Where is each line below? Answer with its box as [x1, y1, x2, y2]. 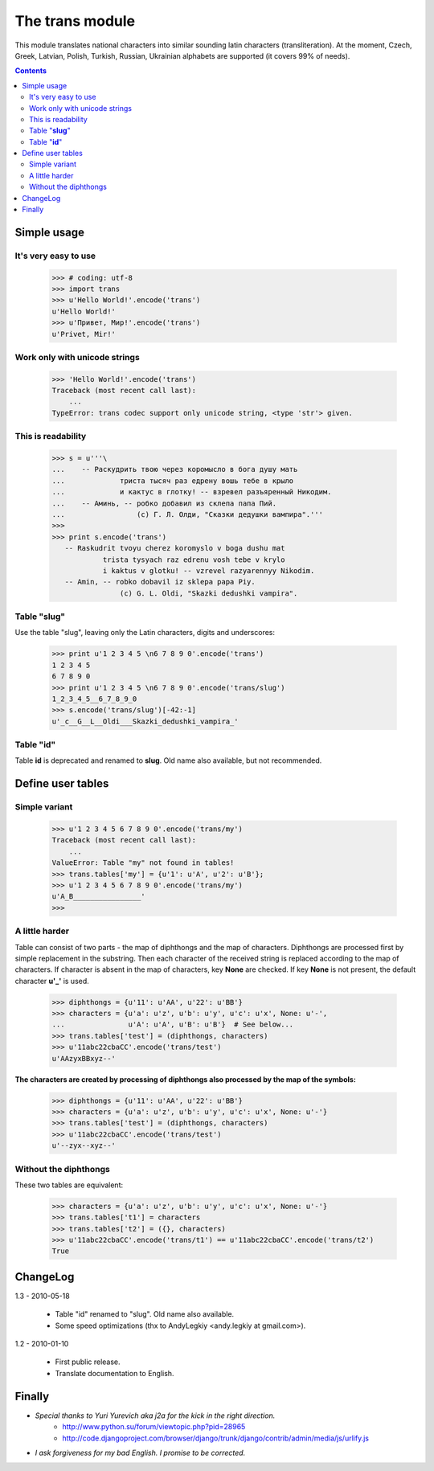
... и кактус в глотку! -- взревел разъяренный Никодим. [51, 487, 332, 497]
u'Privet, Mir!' [51, 330, 117, 338]
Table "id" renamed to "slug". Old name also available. [55, 1309, 235, 1319]
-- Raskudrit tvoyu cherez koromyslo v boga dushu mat [64, 543, 285, 553]
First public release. [55, 1357, 121, 1367]
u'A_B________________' [51, 892, 146, 901]
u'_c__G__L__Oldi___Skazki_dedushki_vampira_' [51, 716, 239, 726]
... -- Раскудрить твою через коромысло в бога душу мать [51, 465, 298, 474]
